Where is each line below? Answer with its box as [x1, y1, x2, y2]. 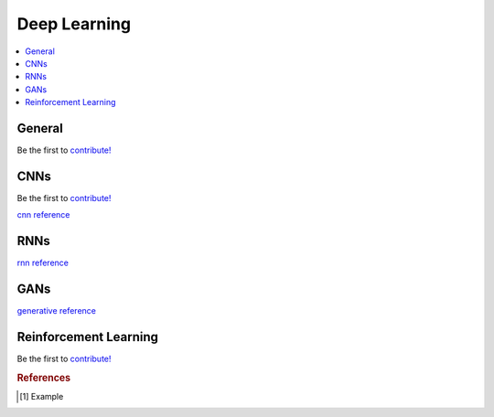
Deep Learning [16, 14, 132, 34]
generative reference [16, 305, 96, 316]
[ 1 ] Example [19, 391, 64, 402]
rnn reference [16, 257, 69, 269]
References [16, 371, 71, 384]
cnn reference [16, 209, 70, 220]
